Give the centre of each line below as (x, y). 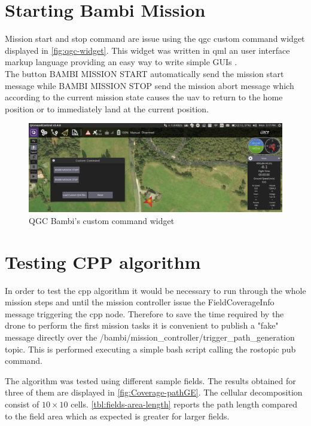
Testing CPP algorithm (103, 261)
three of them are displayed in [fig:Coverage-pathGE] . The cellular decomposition (154, 392)
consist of (22, 404)
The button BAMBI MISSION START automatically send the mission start (144, 73)
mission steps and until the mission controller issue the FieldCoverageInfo (140, 302)
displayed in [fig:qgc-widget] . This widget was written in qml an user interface (147, 50)
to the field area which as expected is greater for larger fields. (117, 416)
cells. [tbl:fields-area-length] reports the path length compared (184, 404)
